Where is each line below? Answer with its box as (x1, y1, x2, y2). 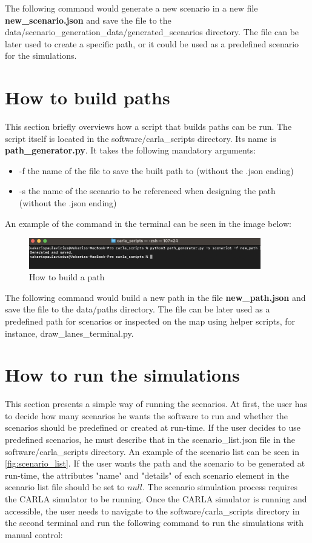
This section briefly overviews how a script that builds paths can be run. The (5, 120, 292, 133)
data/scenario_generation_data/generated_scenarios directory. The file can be (5, 25, 299, 38)
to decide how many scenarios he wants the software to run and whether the (5, 409, 288, 422)
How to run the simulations (5, 362, 240, 387)
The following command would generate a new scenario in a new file (5, 2, 258, 14)
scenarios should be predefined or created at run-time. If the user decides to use (5, 421, 300, 434)
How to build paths (5, 85, 170, 110)
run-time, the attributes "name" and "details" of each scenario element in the (5, 468, 289, 481)
